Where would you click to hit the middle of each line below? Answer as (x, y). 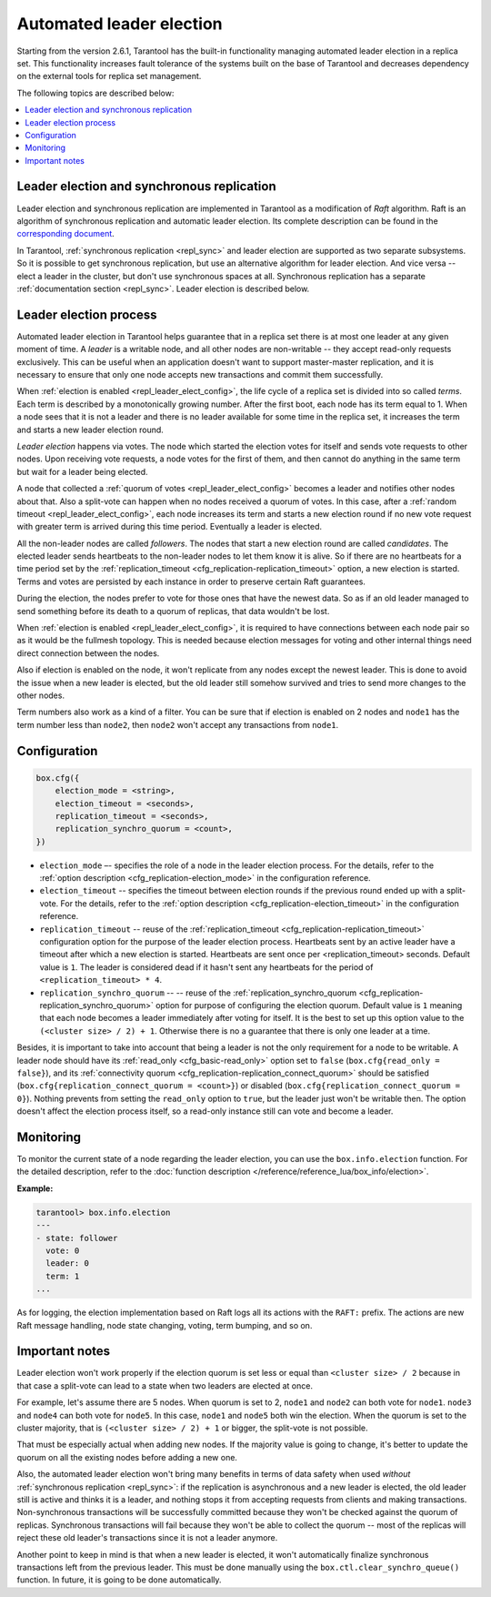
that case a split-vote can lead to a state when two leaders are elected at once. (165, 1385)
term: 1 (63, 1276)
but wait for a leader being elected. (83, 471)
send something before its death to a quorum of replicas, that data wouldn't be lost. (173, 611)
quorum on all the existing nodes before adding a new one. (127, 1457)
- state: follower (77, 1238)
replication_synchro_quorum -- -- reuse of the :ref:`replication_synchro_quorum (198, 993)
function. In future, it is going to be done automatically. (119, 1580)
